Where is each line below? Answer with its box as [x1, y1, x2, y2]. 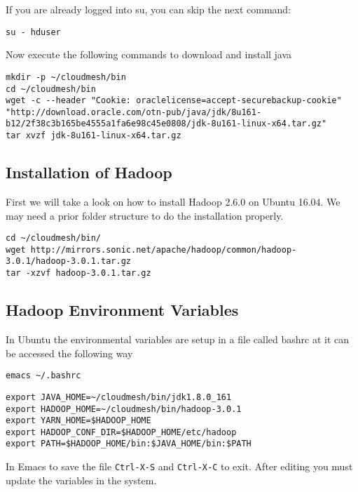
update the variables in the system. [6, 472, 157, 487]
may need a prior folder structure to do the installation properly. [6, 208, 284, 222]
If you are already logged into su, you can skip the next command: [6, 2, 291, 16]
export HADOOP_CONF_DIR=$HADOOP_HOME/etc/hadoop [6, 427, 237, 437]
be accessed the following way [6, 345, 133, 360]
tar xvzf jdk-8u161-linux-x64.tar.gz [6, 131, 181, 141]
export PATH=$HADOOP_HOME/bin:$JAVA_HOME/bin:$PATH [6, 439, 252, 449]
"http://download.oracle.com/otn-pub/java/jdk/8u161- [6, 107, 262, 117]
